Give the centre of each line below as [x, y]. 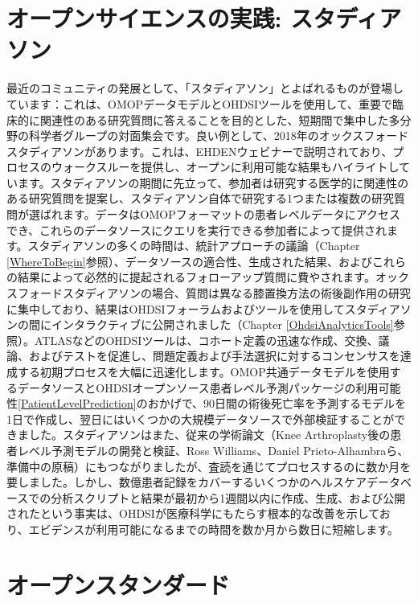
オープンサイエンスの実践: [144, 18]
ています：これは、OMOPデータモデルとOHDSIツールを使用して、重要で [199, 103]
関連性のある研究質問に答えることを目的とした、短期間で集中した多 [220, 119]
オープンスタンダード [118, 584]
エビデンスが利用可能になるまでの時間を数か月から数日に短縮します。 [213, 529]
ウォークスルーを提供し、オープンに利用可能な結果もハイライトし [225, 167]
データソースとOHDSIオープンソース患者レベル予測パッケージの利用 [198, 387]
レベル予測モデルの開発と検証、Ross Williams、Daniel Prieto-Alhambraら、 [213, 450]
